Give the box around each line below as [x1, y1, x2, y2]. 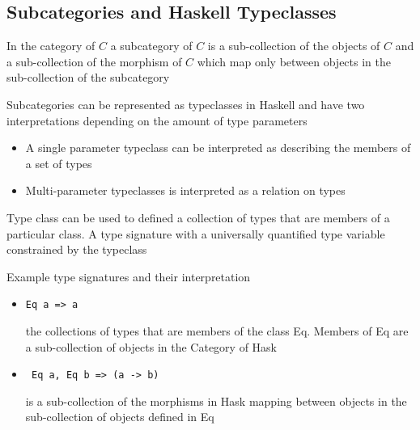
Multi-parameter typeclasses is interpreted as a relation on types [25, 182, 346, 199]
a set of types [25, 154, 92, 171]
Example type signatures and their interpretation [6, 268, 251, 285]
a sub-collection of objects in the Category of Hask [25, 338, 277, 355]
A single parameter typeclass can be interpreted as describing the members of [25, 139, 411, 156]
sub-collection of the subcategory [6, 69, 170, 86]
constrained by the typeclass [6, 241, 147, 258]
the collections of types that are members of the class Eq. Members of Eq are [25, 322, 409, 339]
